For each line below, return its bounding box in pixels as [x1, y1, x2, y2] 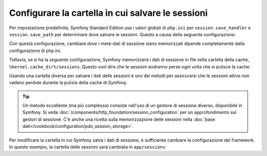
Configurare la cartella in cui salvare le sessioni [9, 7, 208, 18]
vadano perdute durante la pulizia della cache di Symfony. [9, 80, 128, 86]
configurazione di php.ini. [9, 48, 61, 53]
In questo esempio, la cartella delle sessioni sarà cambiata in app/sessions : [9, 144, 167, 150]
